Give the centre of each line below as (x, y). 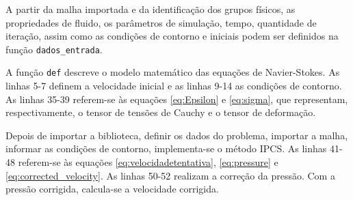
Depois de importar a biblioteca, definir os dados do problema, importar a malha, (177, 135)
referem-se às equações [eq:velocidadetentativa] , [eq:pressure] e (148, 162)
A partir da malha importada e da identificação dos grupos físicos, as (151, 9)
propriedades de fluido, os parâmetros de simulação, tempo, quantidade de (161, 22)
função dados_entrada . (54, 49)
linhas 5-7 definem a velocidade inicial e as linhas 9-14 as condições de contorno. (174, 86)
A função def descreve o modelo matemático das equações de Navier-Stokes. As (173, 72)
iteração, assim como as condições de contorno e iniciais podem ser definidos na (172, 36)
